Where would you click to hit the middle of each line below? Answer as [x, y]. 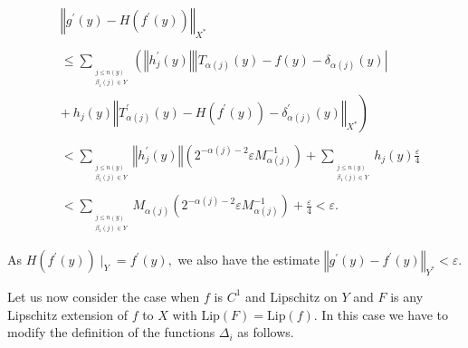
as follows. [266, 332]
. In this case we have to [381, 314]
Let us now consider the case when [104, 296]
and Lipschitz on [291, 296]
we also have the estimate [249, 260]
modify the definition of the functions [111, 332]
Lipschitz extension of [67, 314]
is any [407, 296]
